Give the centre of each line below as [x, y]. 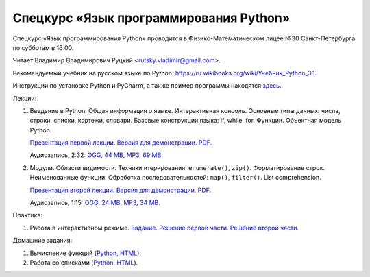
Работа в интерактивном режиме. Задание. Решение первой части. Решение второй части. [164, 228]
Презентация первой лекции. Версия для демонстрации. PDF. [121, 143]
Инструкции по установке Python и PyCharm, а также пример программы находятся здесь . [147, 86]
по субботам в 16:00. [43, 47]
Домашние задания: [42, 241]
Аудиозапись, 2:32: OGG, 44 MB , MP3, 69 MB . [97, 155]
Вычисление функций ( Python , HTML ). [86, 253]
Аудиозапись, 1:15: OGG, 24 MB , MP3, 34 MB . [95, 203]
